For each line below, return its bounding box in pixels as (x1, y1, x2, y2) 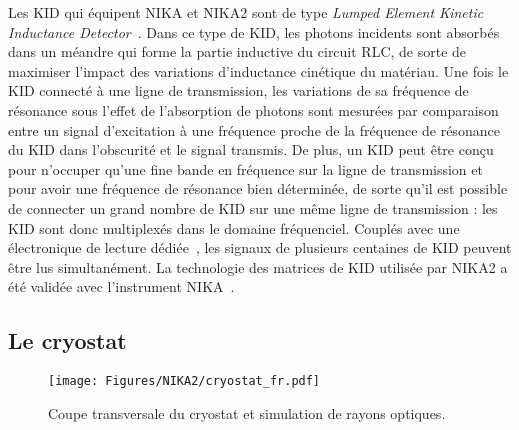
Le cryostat (8, 325, 127, 356)
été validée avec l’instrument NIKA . (8, 276, 235, 297)
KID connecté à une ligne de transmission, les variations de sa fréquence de (8, 80, 469, 101)
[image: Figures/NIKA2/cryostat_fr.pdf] (48, 374, 321, 389)
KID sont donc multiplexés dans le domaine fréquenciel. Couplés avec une (8, 217, 460, 238)
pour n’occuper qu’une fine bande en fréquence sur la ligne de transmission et (8, 158, 483, 179)
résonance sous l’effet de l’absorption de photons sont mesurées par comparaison (8, 99, 499, 120)
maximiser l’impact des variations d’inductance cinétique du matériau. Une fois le (8, 60, 509, 81)
